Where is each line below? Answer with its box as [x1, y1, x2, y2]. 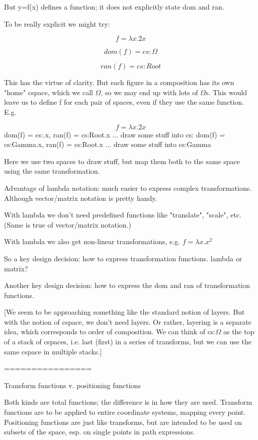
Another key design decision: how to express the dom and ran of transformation [4, 280, 250, 290]
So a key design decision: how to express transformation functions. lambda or [4, 253, 242, 263]
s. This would [205, 87, 247, 97]
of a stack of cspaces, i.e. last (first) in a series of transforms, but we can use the [4, 336, 252, 347]
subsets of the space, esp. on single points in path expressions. [4, 426, 195, 437]
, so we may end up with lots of [101, 87, 198, 97]
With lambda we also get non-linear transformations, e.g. [4, 236, 180, 247]
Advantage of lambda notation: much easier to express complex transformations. [4, 182, 252, 193]
